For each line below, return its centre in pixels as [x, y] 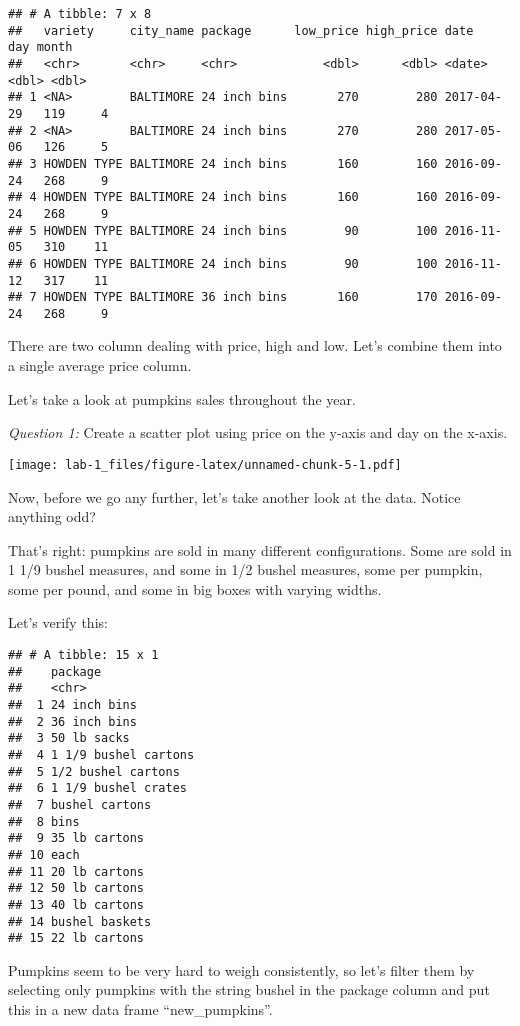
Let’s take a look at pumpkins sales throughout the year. [182, 398]
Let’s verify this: [58, 622]
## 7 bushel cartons [80, 804]
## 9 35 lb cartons [76, 838]
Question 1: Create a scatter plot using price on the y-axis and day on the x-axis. [258, 432]
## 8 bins [44, 821]
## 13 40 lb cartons [76, 904]
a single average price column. [100, 365]
